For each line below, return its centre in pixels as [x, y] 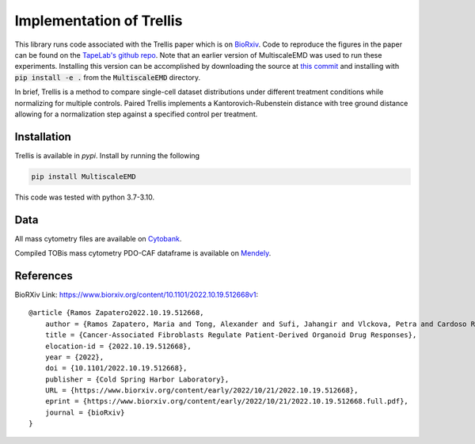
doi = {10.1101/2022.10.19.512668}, [116, 368]
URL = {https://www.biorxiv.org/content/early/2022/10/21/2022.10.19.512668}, [201, 391]
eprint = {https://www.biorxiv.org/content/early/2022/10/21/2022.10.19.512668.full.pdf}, [227, 401]
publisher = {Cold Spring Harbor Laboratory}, [137, 379]
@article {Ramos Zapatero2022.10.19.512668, [117, 313]
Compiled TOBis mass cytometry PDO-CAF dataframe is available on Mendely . [143, 253]
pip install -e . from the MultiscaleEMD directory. [108, 77]
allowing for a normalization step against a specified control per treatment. [136, 114]
